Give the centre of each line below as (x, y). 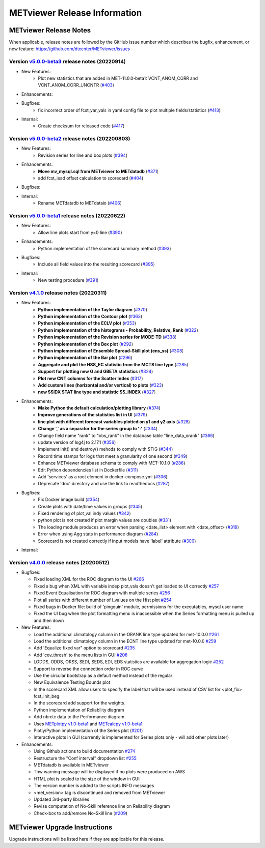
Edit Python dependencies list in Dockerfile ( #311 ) (88, 470)
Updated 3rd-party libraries (61, 799)
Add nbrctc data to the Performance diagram (79, 717)
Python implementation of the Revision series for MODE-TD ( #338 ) (107, 337)
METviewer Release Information (76, 13)
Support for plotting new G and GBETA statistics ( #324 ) (95, 372)
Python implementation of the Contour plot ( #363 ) (90, 316)
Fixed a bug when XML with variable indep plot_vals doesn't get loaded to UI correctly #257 (126, 586)
